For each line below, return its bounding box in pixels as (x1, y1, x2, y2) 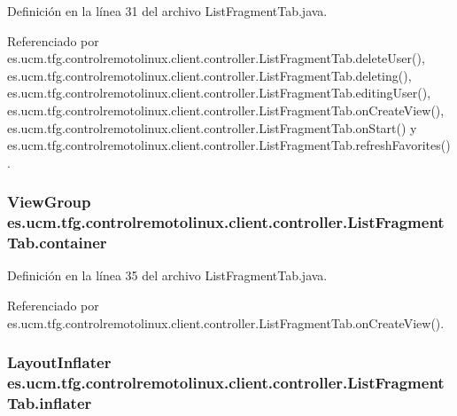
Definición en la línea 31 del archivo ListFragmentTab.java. (7, 2, 328, 20)
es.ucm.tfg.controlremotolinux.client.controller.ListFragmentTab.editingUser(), (7, 83, 431, 102)
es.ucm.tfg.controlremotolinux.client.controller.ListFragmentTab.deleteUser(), (7, 49, 425, 67)
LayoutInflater (7, 351, 112, 373)
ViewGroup (7, 191, 91, 213)
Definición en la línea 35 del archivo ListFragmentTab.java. (7, 266, 328, 285)
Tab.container (7, 232, 107, 254)
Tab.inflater (7, 391, 92, 413)
